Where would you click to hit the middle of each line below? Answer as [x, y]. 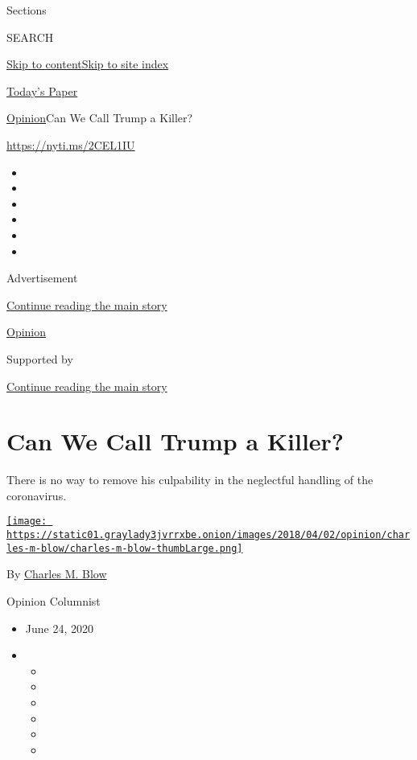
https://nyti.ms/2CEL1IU [71, 144]
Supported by [40, 358]
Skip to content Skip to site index [88, 64]
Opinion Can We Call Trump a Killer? [100, 118]
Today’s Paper [42, 90]
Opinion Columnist [54, 600]
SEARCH [30, 37]
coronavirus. [37, 495]
